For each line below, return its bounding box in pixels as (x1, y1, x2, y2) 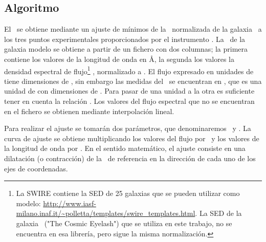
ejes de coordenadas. (4, 163, 68, 173)
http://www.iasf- (43, 197, 96, 208)
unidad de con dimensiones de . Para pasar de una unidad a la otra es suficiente (4, 85, 255, 96)
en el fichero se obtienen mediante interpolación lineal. (4, 105, 174, 116)
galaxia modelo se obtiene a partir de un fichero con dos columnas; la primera (4, 43, 248, 54)
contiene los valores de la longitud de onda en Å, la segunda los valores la (4, 53, 234, 64)
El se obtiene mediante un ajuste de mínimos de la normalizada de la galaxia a (4, 24, 262, 34)
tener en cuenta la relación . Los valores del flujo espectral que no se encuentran (4, 96, 255, 106)
